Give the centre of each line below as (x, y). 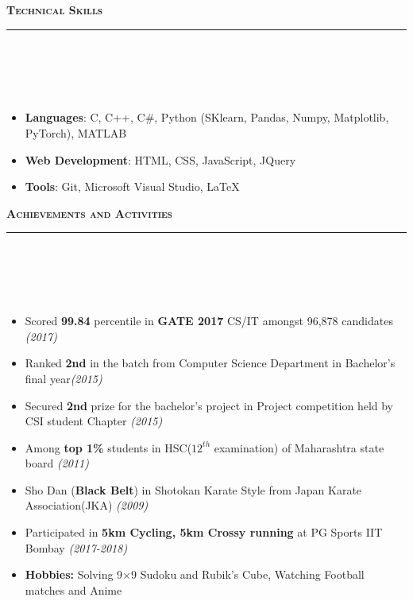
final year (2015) (64, 378)
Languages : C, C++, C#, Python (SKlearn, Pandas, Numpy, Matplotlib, (207, 117)
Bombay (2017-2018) (76, 547)
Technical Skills (55, 10)
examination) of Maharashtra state (299, 447)
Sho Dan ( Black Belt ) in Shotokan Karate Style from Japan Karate (193, 489)
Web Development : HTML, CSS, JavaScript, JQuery (160, 159)
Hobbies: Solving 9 (74, 574)
